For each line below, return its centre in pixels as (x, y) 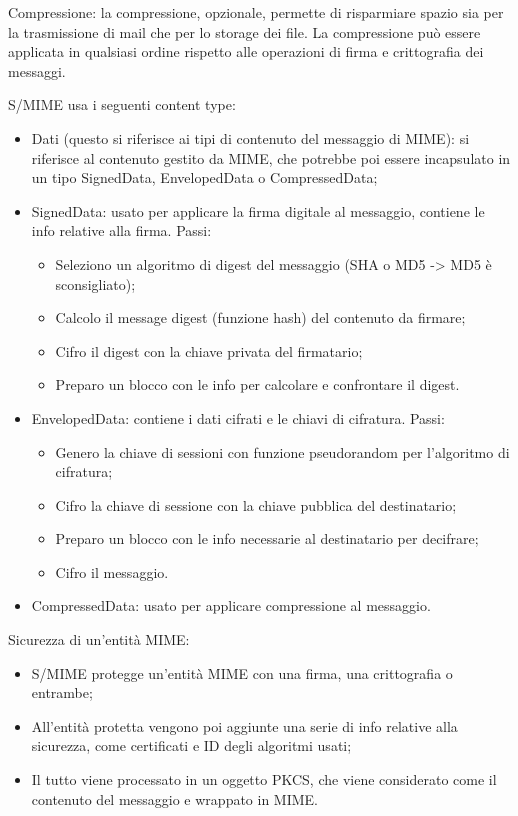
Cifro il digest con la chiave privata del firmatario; (209, 350)
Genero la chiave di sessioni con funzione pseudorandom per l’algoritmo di (282, 451)
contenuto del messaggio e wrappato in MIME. (175, 798)
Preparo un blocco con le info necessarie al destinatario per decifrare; (267, 538)
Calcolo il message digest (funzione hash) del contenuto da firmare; (260, 317)
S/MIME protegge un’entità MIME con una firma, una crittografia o (242, 672)
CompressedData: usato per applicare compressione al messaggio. (231, 605)
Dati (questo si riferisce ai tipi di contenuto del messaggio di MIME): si (250, 137)
